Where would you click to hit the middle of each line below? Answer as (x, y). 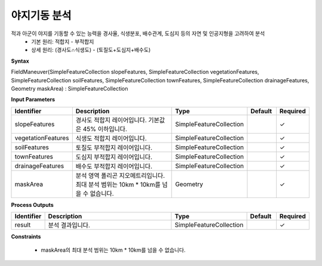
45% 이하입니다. (105, 129)
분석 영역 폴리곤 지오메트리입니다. (120, 175)
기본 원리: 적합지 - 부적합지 (63, 41)
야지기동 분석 (41, 16)
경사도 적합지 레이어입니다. (111, 120)
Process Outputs (32, 205)
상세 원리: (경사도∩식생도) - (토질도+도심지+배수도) (91, 50)
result (23, 225)
